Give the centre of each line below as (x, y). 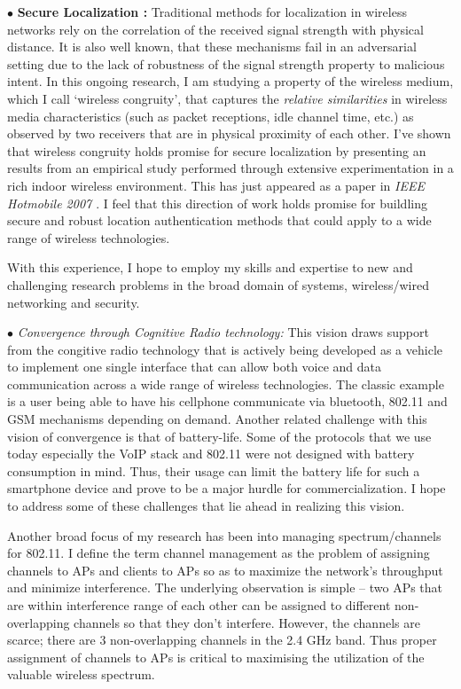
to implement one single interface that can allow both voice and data (195, 367)
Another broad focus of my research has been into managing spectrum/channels (224, 535)
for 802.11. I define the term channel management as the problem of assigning (219, 553)
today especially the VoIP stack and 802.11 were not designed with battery (211, 454)
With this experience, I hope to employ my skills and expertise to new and (210, 267)
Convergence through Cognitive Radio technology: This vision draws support (223, 332)
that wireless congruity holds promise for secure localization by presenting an (217, 150)
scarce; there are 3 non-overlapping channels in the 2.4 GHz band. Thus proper (222, 640)
